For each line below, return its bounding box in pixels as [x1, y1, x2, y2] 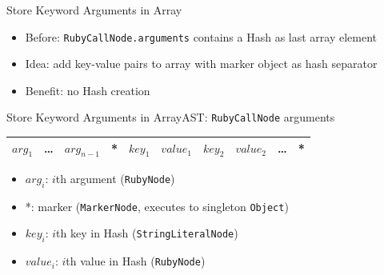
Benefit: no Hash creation [25, 82, 150, 98]
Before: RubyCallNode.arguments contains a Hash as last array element [25, 28, 378, 45]
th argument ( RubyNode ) [55, 169, 175, 186]
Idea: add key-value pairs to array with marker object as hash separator [25, 55, 378, 72]
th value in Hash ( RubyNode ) [66, 253, 206, 269]
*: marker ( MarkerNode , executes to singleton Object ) [25, 197, 289, 214]
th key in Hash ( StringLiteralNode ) [56, 225, 238, 241]
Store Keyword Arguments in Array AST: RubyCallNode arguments [6, 109, 335, 126]
